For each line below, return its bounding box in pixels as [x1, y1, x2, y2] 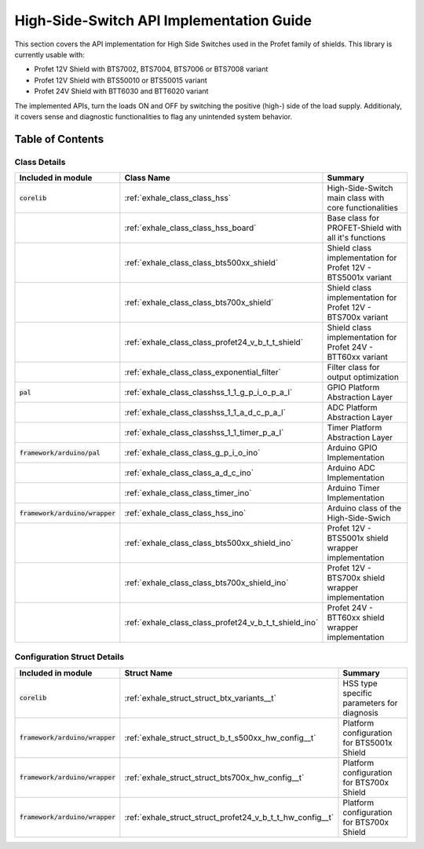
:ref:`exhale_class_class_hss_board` [124, 222, 257, 233]
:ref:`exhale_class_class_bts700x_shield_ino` [124, 577, 289, 588]
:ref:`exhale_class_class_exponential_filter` [124, 367, 282, 378]
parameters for [342, 697, 398, 708]
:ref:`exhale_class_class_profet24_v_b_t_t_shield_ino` [124, 617, 319, 628]
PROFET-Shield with [327, 222, 402, 233]
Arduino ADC [327, 463, 376, 474]
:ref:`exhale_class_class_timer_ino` [124, 488, 252, 499]
